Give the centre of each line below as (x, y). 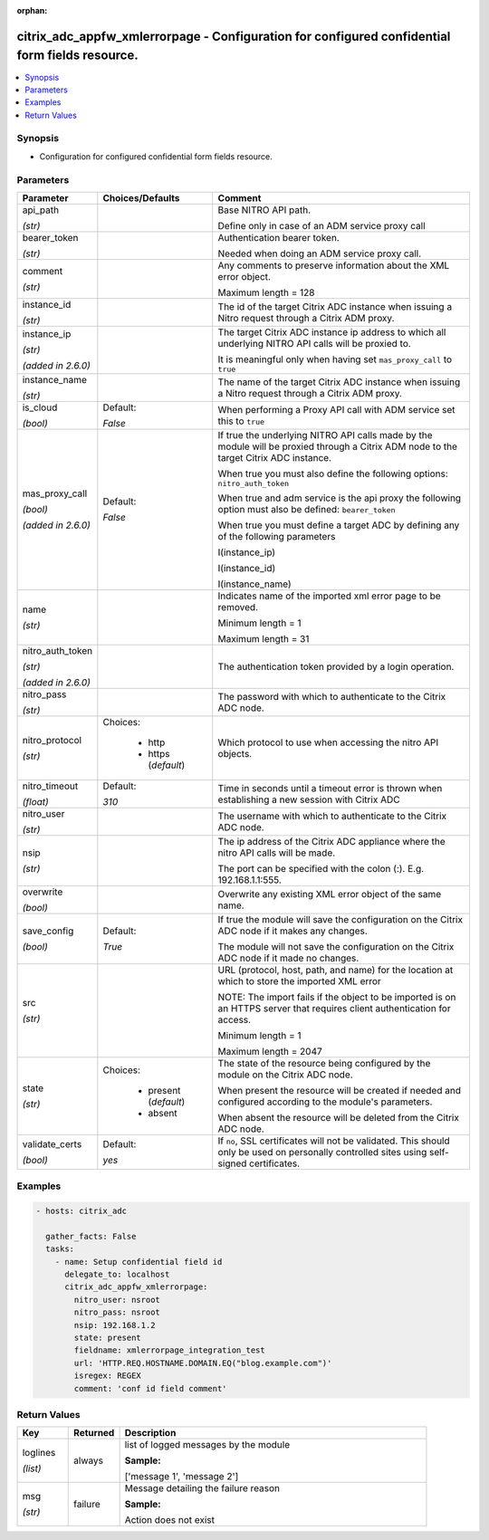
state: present (108, 1338)
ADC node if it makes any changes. (293, 931)
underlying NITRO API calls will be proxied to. (314, 343)
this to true (241, 421)
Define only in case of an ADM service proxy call (321, 225)
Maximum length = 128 (267, 292)
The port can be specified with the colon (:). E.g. (321, 868)
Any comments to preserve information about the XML (334, 265)
